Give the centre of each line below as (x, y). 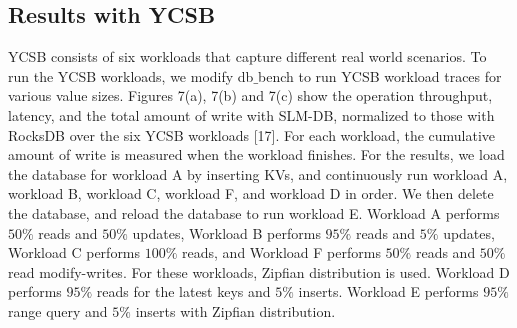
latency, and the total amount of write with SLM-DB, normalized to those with (251, 114)
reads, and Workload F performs (281, 252)
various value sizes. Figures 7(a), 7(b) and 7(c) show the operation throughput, (250, 95)
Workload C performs (74, 252)
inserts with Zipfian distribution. (235, 310)
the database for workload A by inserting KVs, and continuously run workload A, (258, 173)
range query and (58, 310)
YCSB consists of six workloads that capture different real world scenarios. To (247, 56)
